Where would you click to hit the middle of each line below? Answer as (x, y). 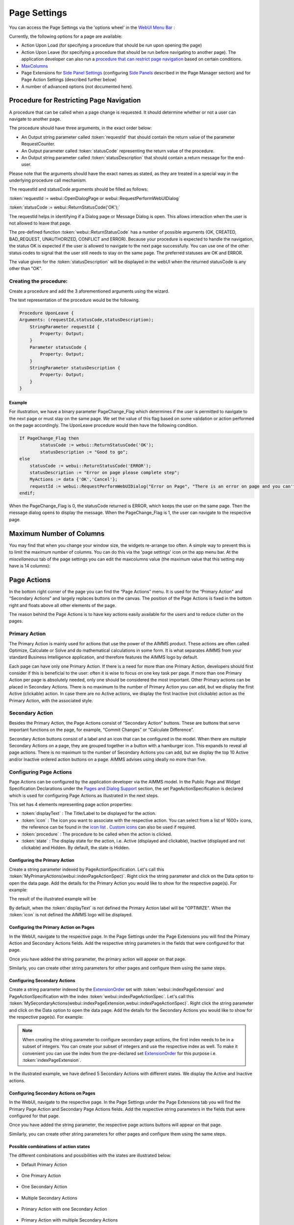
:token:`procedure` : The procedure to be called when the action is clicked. (97, 834)
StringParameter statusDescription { (75, 368)
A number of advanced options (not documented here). (77, 86)
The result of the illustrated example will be (53, 899)
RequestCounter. (38, 144)
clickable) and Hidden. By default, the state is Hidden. (75, 848)
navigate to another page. (35, 119)
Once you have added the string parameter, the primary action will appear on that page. (98, 959)
